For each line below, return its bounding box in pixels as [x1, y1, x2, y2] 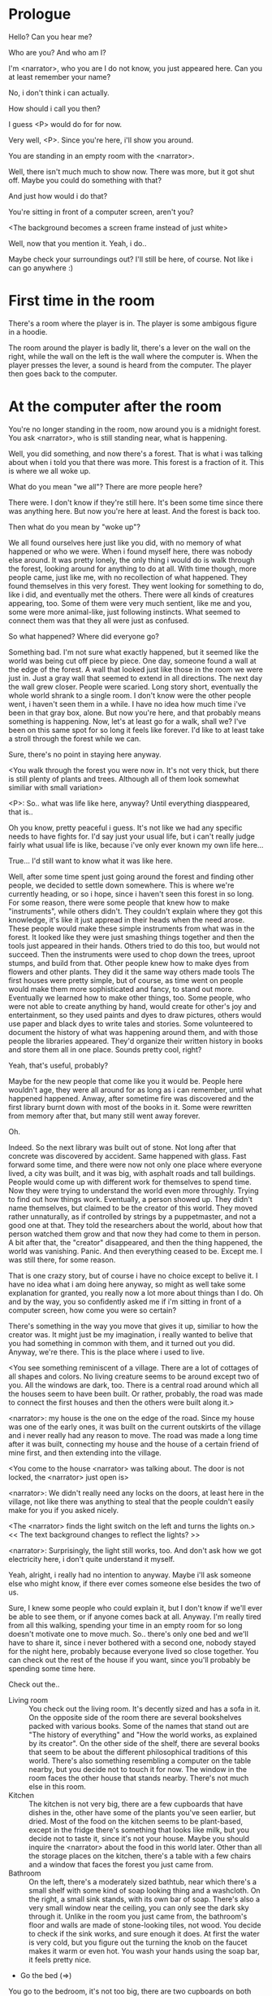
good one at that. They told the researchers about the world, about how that [8, 1220, 263, 1230]
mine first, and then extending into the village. [8, 1447, 162, 1458]
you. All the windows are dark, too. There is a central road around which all [8, 1380, 259, 1389]
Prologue [8, 5, 71, 24]
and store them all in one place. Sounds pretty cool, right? [8, 1044, 202, 1055]
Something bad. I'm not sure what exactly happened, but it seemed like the [8, 647, 260, 656]
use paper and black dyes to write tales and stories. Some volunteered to [8, 1019, 253, 1029]
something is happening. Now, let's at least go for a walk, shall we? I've [8, 716, 247, 726]
